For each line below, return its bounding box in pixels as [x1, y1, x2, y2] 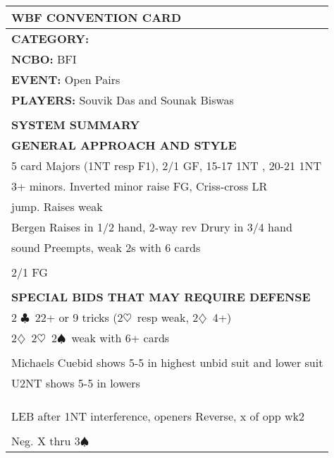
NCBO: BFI [11, 51, 77, 67]
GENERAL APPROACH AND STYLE [11, 137, 237, 153]
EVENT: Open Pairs [11, 71, 120, 88]
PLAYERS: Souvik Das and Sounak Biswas [11, 92, 234, 108]
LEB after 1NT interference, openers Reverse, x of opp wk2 [11, 408, 304, 424]
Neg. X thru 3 [11, 433, 80, 449]
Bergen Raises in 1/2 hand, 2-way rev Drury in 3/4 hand [11, 219, 292, 235]
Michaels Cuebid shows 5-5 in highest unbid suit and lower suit [11, 354, 323, 370]
